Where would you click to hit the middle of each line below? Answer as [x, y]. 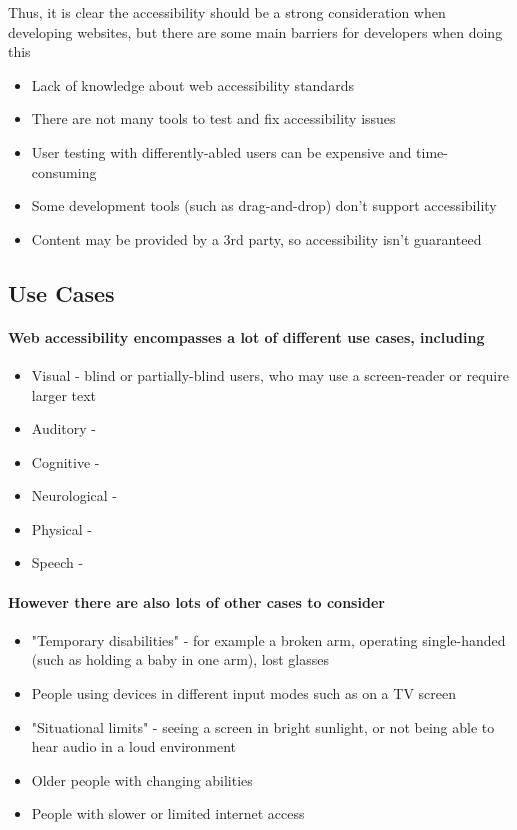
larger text [64, 394]
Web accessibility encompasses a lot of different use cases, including [246, 336]
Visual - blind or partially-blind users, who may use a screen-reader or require [270, 374]
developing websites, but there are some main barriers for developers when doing [255, 31]
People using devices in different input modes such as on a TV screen [243, 693]
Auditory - [64, 428]
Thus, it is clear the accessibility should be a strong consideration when [227, 12]
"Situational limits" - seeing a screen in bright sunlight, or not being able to [263, 726]
